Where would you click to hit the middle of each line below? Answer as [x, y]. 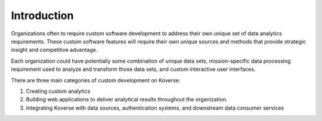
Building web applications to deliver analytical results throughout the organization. [127, 100]
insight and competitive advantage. [54, 50]
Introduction [42, 15]
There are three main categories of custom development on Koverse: [96, 80]
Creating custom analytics [58, 91]
